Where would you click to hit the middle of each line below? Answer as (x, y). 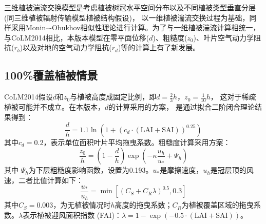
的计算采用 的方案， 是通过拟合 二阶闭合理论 (182, 107)
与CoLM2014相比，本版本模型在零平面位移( (77, 37)
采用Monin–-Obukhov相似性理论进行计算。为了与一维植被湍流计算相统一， (136, 27)
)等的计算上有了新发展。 (159, 47)
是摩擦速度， (182, 170)
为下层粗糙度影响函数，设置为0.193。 (91, 170)
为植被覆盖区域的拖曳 (217, 205)
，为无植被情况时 (82, 205)
